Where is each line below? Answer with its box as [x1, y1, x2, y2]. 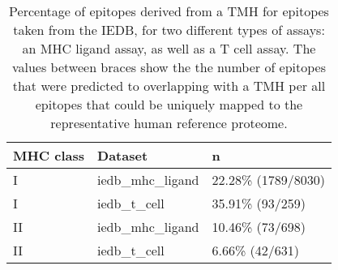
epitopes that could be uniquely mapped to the [35, 95, 303, 114]
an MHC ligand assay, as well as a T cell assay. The [22, 39, 316, 58]
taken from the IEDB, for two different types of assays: [13, 20, 325, 39]
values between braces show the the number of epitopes [11, 58, 327, 76]
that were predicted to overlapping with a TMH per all [12, 76, 326, 95]
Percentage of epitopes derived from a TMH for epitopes [9, 2, 329, 20]
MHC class [13, 146, 85, 165]
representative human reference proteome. [50, 114, 288, 132]
